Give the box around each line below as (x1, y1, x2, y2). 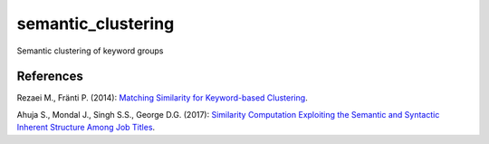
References (16, 69, 83, 84)
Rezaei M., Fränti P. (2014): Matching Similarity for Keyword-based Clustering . (16, 92, 308, 103)
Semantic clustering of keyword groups (16, 45, 164, 56)
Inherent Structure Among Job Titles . (16, 122, 156, 133)
